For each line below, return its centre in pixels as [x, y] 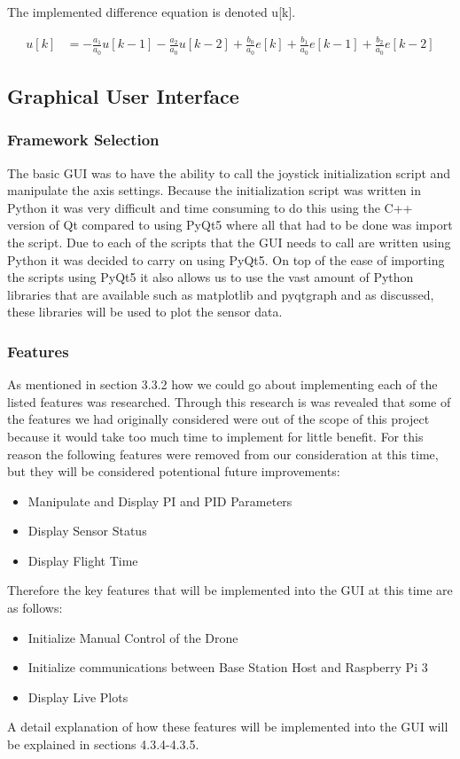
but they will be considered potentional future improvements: [174, 471]
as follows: [35, 608]
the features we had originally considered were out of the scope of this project [218, 419]
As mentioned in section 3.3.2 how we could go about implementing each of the [222, 384]
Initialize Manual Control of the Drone [133, 637]
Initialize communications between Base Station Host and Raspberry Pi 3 [228, 667]
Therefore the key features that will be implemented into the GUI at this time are [230, 590]
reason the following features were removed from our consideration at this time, [223, 454]
